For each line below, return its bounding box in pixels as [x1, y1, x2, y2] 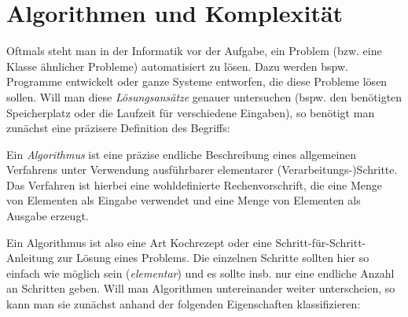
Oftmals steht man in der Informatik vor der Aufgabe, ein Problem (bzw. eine [6, 42, 382, 59]
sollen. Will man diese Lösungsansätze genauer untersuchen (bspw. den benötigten [6, 88, 402, 105]
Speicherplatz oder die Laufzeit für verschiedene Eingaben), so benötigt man [6, 104, 375, 120]
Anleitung [6, 249, 54, 266]
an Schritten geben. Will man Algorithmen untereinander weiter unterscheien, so [6, 280, 395, 297]
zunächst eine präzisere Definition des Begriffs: [6, 120, 230, 136]
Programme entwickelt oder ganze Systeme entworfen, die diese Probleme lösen [6, 73, 388, 90]
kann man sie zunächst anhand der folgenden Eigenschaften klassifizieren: [6, 296, 361, 312]
